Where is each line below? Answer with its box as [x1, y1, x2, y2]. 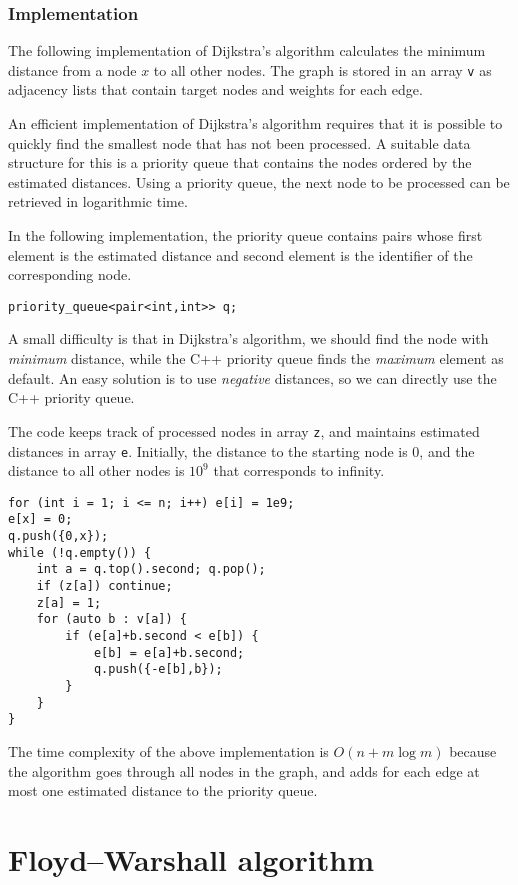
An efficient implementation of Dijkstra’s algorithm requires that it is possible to [8, 113, 503, 134]
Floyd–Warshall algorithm [8, 838, 374, 879]
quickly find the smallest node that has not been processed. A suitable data [8, 132, 471, 153]
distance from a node [8, 59, 137, 80]
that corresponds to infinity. [213, 460, 385, 481]
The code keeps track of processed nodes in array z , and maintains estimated [8, 420, 480, 441]
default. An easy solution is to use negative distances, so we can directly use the [8, 367, 497, 388]
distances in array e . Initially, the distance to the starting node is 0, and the [8, 440, 475, 461]
